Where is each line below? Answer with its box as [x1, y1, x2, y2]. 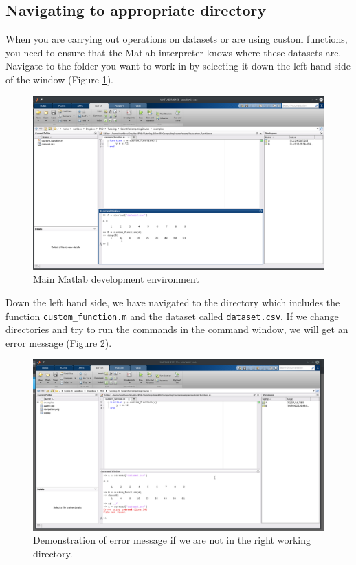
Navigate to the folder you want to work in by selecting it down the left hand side [5, 58, 351, 73]
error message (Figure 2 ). [5, 335, 112, 350]
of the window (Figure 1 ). [5, 72, 113, 86]
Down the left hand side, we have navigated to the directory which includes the [5, 295, 340, 309]
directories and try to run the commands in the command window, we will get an [5, 322, 348, 337]
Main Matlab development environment [33, 272, 199, 286]
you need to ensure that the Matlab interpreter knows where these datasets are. [5, 45, 342, 59]
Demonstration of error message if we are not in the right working [33, 533, 311, 547]
